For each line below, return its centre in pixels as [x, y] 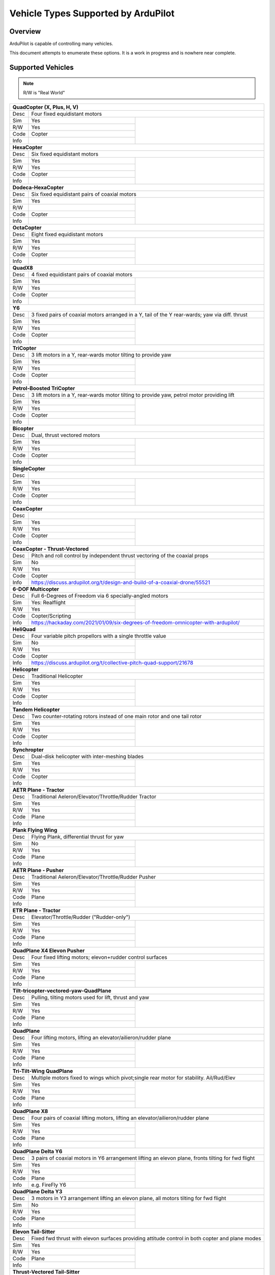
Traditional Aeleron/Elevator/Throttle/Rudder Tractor [94, 797]
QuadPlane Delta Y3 [37, 1191]
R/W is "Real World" [44, 93]
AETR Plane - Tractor [38, 789]
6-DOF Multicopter [36, 589]
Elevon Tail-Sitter [34, 1232]
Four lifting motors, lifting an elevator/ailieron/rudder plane [101, 1037]
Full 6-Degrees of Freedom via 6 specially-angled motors [100, 596]
